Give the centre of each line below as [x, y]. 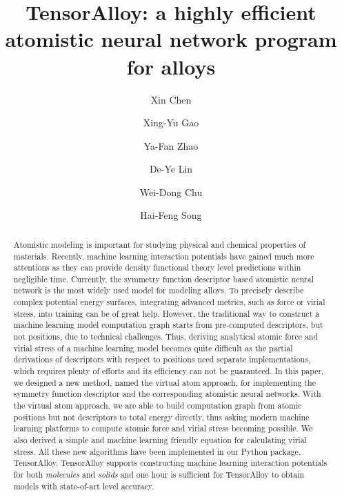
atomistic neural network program [171, 39]
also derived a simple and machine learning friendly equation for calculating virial [160, 440]
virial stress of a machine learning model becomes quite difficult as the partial [153, 348]
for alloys [171, 66]
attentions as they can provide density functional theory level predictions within [157, 267]
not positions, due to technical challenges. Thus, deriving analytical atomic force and [166, 337]
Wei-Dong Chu [171, 192]
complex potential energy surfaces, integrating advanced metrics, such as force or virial [169, 302]
